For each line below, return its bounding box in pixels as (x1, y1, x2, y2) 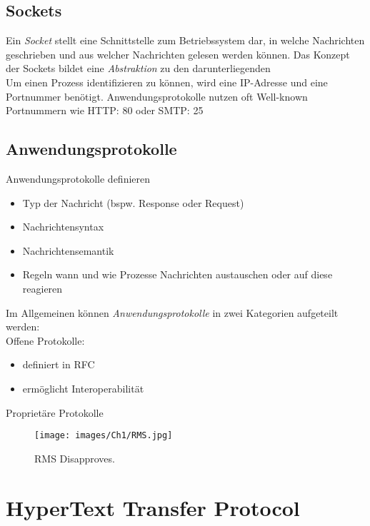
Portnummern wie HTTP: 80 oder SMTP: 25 (6, 103, 204, 118)
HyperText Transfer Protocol (6, 492, 300, 522)
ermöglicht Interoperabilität (22, 380, 144, 395)
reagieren (22, 280, 63, 295)
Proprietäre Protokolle (6, 405, 104, 420)
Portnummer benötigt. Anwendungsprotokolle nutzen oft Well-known (6, 88, 308, 103)
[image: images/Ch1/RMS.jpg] (34, 430, 173, 441)
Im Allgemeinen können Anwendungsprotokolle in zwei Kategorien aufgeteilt (6, 305, 339, 320)
